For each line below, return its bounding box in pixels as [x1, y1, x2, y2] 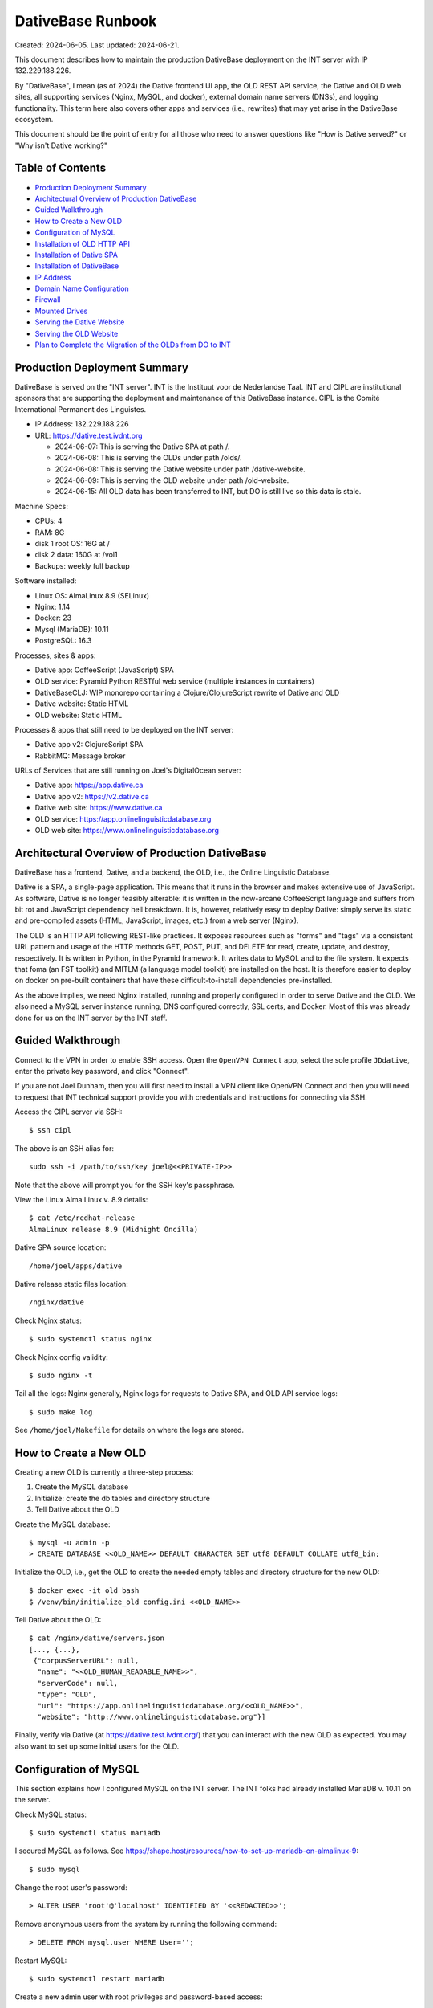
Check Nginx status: [14, 1316, 82, 1325]
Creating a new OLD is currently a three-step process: [14, 1467, 194, 1477]
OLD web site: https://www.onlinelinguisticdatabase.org [34, 826, 220, 835]
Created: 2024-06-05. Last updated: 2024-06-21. [14, 40, 180, 50]
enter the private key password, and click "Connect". [14, 1066, 190, 1075]
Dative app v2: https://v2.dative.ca [34, 791, 150, 801]
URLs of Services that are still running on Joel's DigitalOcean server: [14, 765, 241, 775]
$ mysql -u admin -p [29, 1538, 110, 1547]
